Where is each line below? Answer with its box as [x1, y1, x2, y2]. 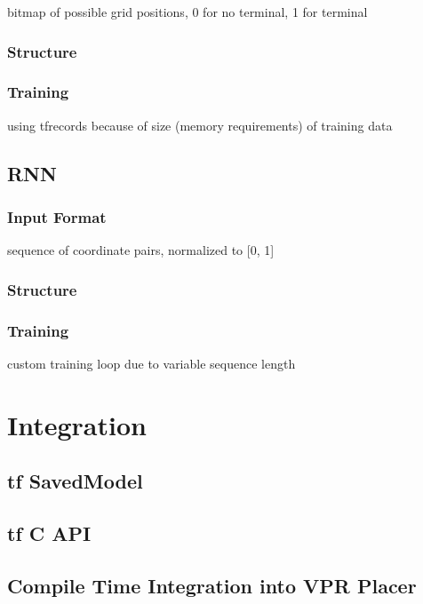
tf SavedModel [7, 467, 143, 495]
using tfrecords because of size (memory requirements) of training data [7, 115, 393, 134]
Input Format [7, 205, 107, 227]
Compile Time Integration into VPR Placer [7, 571, 417, 599]
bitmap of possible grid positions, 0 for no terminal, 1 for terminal [7, 3, 368, 20]
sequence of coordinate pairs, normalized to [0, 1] [7, 241, 275, 259]
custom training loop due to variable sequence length [7, 354, 296, 372]
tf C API [7, 520, 92, 547]
